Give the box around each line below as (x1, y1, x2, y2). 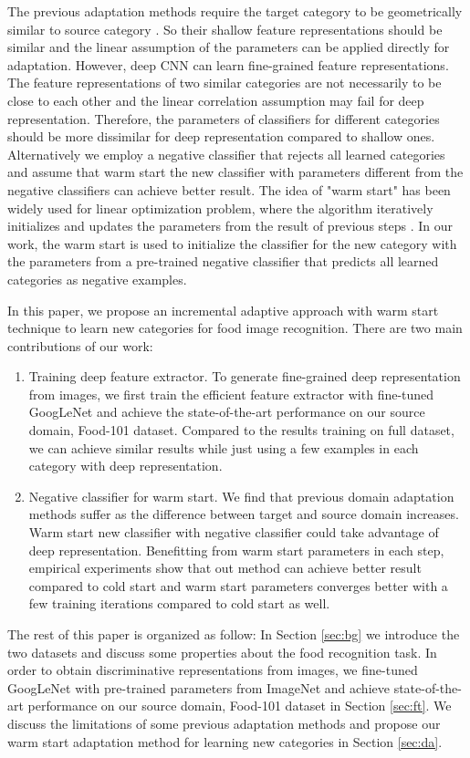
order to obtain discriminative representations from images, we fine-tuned (7, 660, 418, 680)
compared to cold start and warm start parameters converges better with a (28, 576, 448, 595)
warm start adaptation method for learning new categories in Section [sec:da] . (7, 732, 443, 751)
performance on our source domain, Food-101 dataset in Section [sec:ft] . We (27, 696, 452, 715)
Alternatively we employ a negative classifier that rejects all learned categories (7, 144, 445, 163)
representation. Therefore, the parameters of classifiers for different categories (7, 109, 440, 128)
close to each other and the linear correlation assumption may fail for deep (7, 90, 424, 109)
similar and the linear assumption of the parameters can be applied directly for (7, 37, 450, 57)
